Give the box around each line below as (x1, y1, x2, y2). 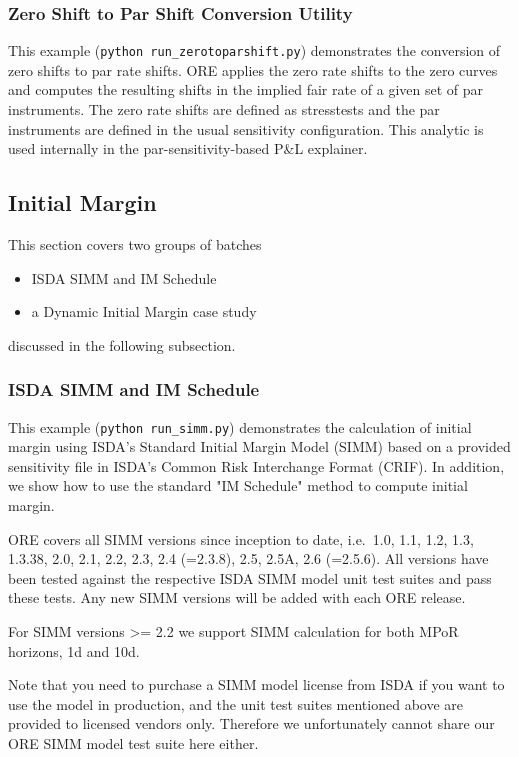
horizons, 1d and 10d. (8, 640, 140, 661)
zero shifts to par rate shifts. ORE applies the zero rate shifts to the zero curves (8, 59, 498, 80)
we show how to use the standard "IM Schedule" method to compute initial (8, 475, 468, 496)
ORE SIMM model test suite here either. (8, 733, 259, 754)
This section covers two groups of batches (8, 234, 262, 255)
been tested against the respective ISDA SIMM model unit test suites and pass (8, 567, 492, 588)
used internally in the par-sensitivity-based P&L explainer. (8, 138, 368, 159)
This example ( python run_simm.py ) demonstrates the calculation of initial (8, 416, 472, 437)
